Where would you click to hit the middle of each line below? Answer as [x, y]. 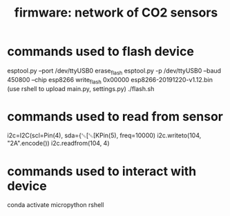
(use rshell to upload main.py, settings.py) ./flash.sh [81, 88]
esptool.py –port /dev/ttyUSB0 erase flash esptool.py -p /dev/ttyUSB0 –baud [114, 71]
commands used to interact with [102, 171]
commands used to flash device [101, 51]
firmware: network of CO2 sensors [116, 13]
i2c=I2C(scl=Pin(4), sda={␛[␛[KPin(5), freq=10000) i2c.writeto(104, [104, 135]
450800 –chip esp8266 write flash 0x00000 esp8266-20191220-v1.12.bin [110, 80]
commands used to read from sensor [115, 116]
